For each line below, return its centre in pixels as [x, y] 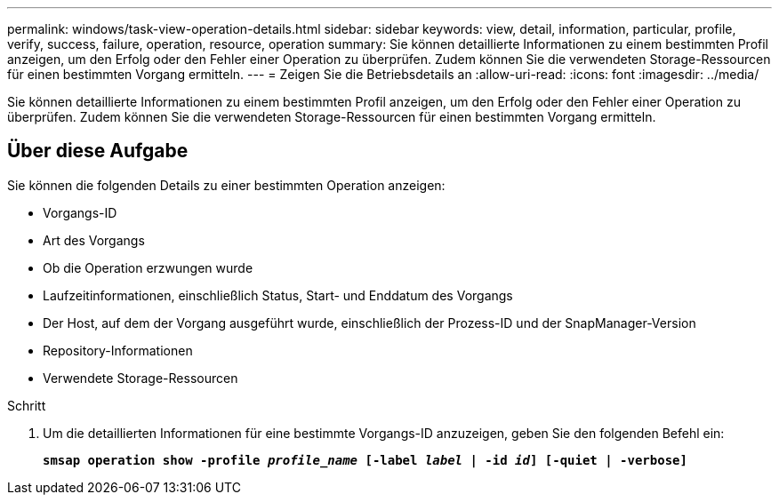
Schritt [27, 405]
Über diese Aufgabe [98, 151]
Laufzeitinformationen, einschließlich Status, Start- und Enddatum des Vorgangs [278, 295]
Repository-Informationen [118, 350]
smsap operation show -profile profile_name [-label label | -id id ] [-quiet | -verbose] [365, 460]
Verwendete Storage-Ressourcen [141, 378]
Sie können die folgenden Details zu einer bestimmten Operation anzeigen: [226, 185]
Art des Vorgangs [94, 240]
